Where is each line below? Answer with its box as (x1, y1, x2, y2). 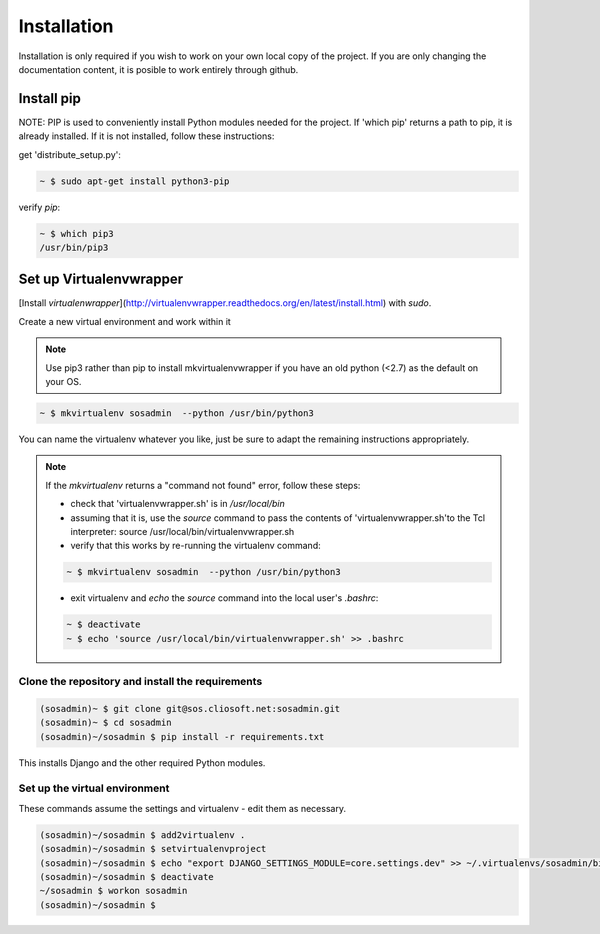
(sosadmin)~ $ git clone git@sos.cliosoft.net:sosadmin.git (39, 703, 341, 714)
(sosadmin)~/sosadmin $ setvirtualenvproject (39, 843, 267, 855)
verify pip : (18, 201, 61, 213)
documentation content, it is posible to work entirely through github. (18, 63, 299, 75)
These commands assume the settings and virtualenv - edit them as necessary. (18, 802, 347, 814)
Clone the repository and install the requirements (18, 675, 263, 689)
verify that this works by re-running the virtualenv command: (70, 540, 321, 552)
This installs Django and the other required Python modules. (18, 756, 266, 769)
